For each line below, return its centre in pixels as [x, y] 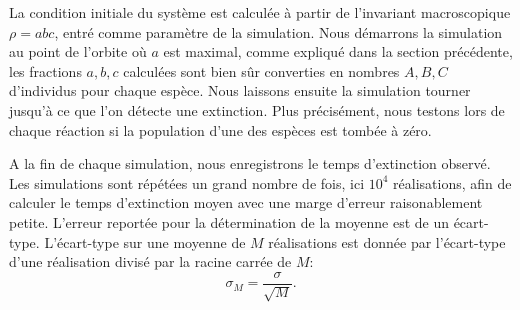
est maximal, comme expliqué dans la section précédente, [338, 51]
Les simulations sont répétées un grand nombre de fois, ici [187, 182]
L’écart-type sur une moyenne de [145, 241]
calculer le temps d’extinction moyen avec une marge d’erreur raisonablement [246, 202]
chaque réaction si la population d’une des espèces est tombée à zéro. [220, 129]
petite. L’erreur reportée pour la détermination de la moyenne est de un [229, 221]
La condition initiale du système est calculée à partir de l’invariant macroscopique [260, 12]
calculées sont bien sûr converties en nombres [261, 70]
